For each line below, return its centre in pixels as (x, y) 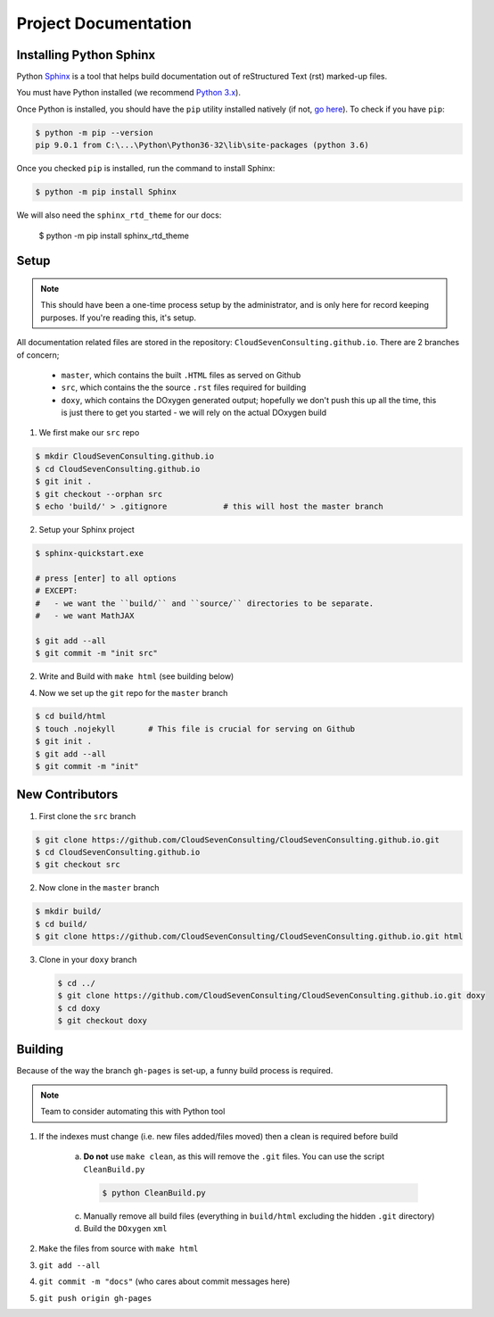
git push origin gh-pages (95, 1298)
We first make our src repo (89, 433)
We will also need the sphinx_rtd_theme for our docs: (119, 215)
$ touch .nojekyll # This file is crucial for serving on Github (195, 729)
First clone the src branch (87, 816)
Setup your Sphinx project (87, 530)
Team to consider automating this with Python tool (133, 1112)
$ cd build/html (71, 716)
